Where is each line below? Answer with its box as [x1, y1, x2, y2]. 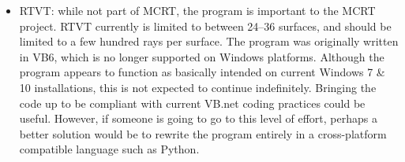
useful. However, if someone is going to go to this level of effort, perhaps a [19, 110, 377, 127]
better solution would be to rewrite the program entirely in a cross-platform [19, 125, 387, 142]
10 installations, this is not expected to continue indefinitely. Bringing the [19, 79, 377, 95]
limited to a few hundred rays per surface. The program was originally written [19, 33, 399, 50]
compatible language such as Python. [19, 141, 200, 157]
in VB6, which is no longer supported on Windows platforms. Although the [19, 48, 384, 64]
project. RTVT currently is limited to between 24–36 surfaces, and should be [19, 17, 392, 34]
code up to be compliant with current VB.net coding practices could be [19, 94, 366, 111]
